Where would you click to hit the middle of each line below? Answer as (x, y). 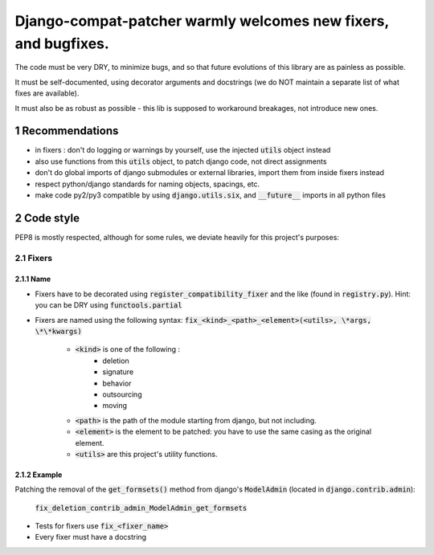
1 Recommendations (67, 131)
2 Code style (47, 218)
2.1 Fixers (33, 258)
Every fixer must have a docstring (91, 537)
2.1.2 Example (39, 475)
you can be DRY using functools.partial (108, 305)
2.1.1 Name (33, 279)
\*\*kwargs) (58, 332)
